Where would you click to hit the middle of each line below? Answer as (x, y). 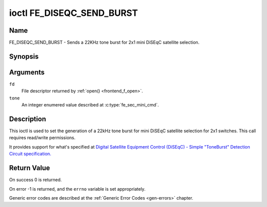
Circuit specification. (30, 154)
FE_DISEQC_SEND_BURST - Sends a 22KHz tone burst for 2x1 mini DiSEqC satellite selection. (104, 43)
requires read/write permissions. (42, 138)
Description (28, 119)
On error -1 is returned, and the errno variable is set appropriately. (77, 189)
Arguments (27, 72)
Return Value (30, 168)
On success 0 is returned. (35, 180)
